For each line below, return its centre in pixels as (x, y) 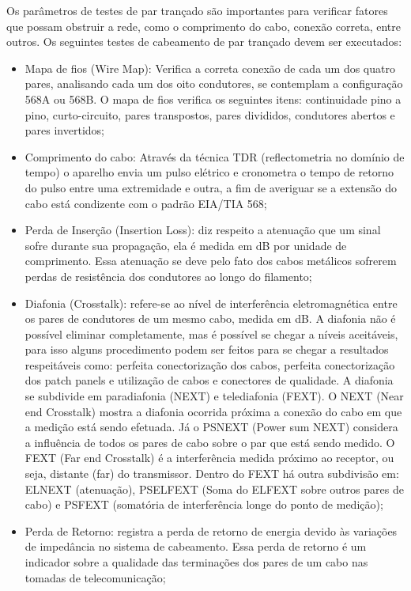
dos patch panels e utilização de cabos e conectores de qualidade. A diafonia (209, 380)
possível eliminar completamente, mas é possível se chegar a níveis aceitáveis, (211, 333)
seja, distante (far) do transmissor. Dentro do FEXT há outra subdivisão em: (212, 474)
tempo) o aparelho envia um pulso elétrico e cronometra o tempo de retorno (209, 172)
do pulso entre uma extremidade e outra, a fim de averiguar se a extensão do (211, 187)
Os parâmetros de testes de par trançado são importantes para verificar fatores (197, 10)
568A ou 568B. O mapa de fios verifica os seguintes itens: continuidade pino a (213, 98)
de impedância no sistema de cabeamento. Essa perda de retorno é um (196, 546)
